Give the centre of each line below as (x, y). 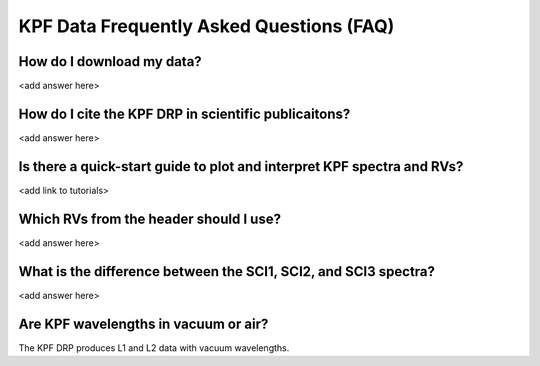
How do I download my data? (110, 61)
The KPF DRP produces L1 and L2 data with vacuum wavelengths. (154, 347)
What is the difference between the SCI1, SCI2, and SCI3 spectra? (226, 271)
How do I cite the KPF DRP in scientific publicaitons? (184, 113)
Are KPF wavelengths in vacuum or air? (143, 323)
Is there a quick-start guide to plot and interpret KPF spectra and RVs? (241, 166)
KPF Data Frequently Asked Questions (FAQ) (206, 26)
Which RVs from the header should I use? (150, 218)
